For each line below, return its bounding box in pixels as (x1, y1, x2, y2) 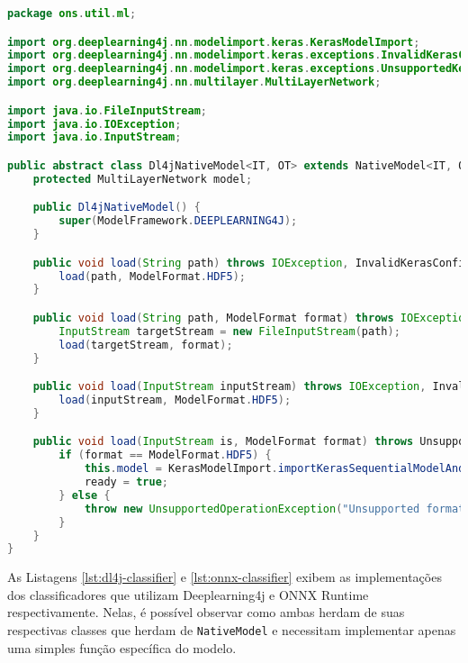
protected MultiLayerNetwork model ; (32, 172, 253, 186)
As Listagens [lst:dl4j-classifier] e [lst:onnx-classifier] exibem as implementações (7, 568, 442, 586)
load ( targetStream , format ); (58, 338, 233, 351)
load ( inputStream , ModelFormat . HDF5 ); (58, 393, 292, 406)
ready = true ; (84, 476, 169, 488)
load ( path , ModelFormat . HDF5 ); (58, 269, 246, 283)
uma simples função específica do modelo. (7, 638, 237, 657)
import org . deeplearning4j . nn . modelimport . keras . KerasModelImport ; (7, 35, 420, 49)
